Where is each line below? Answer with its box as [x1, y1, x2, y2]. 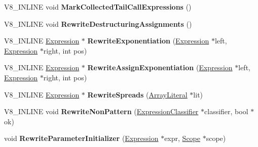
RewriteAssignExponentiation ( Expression [87, 62, 233, 73]
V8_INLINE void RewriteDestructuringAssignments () [4, 18, 192, 29]
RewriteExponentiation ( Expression [87, 35, 209, 46]
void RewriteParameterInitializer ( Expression [4, 133, 159, 143]
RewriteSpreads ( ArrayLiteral [87, 89, 188, 100]
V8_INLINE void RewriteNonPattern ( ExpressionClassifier [4, 106, 199, 117]
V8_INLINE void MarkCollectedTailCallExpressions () [4, 2, 192, 12]
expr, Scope [164, 133, 200, 143]
